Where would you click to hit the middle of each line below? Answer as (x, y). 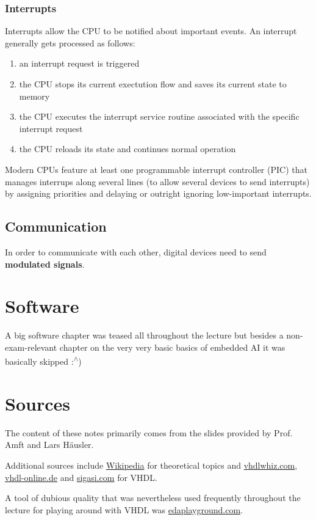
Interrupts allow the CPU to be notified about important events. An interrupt (151, 31)
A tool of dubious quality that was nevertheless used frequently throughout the (153, 498)
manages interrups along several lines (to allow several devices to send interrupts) (157, 181)
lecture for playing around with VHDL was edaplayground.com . (124, 509)
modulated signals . (45, 264)
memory (34, 96)
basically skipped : (39, 361)
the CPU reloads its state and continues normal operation (127, 149)
